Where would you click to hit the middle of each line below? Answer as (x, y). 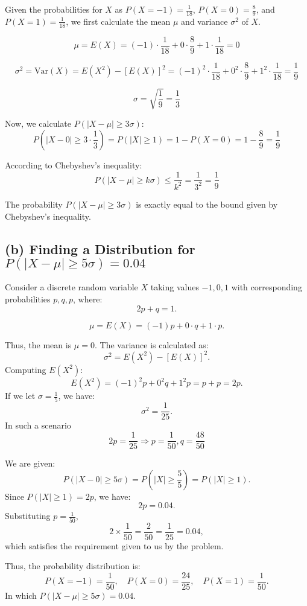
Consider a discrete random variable (71, 287)
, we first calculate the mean (118, 21)
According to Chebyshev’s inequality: (74, 164)
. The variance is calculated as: (151, 344)
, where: (88, 298)
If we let (20, 396)
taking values (175, 287)
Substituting (28, 516)
